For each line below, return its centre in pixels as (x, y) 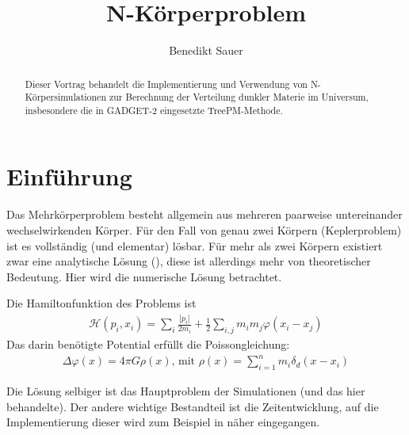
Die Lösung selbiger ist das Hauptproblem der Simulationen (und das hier (186, 391)
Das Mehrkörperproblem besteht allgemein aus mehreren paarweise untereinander (204, 214)
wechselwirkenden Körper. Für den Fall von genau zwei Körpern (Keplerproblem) (204, 230)
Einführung (69, 176)
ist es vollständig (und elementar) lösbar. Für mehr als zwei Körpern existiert (195, 245)
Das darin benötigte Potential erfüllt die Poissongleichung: (148, 344)
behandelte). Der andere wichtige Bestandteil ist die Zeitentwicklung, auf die (193, 406)
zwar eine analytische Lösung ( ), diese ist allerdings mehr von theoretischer (189, 261)
